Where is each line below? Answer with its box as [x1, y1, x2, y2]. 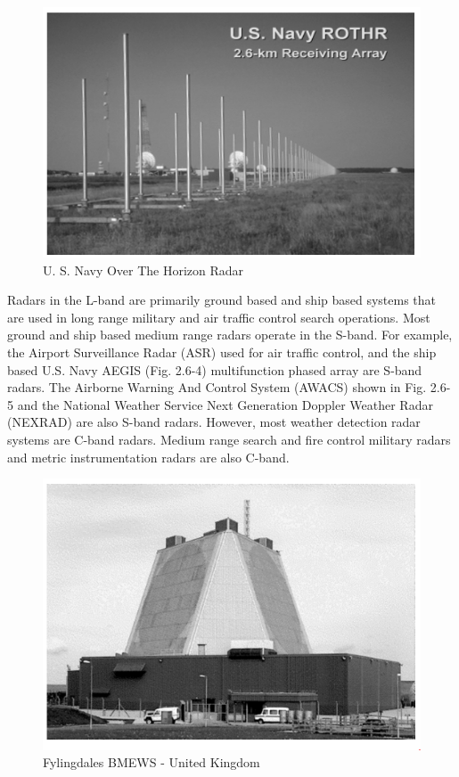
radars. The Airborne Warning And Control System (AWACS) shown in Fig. [7, 378, 427, 397]
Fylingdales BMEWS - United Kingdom [43, 753, 260, 772]
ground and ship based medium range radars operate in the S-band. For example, [7, 325, 453, 344]
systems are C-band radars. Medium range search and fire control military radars [7, 430, 451, 449]
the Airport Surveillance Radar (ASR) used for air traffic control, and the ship [7, 343, 437, 362]
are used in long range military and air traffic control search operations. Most [7, 307, 430, 326]
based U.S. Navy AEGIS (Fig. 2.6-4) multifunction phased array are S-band [7, 360, 422, 379]
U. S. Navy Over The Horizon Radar [43, 260, 244, 279]
